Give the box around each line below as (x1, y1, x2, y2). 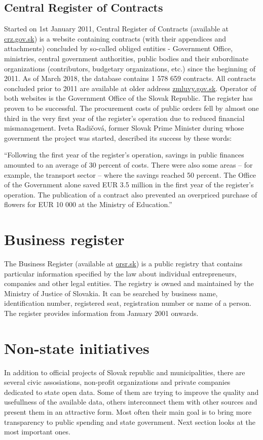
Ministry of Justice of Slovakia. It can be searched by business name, (4, 288, 218, 298)
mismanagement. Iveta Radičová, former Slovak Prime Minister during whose (4, 123, 244, 133)
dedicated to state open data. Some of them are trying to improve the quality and (4, 386, 259, 397)
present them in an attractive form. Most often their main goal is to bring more (4, 407, 252, 417)
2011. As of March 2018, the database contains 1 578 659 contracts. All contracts (4, 73, 256, 84)
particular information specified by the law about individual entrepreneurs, (4, 268, 237, 278)
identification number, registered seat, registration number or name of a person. (4, 298, 251, 308)
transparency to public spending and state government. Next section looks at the (4, 416, 255, 427)
